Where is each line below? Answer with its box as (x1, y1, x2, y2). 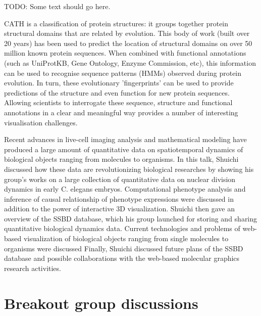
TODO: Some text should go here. (4, 1, 111, 11)
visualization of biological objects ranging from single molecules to (23, 233, 229, 244)
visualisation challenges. (4, 117, 78, 127)
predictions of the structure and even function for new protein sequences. (4, 87, 230, 98)
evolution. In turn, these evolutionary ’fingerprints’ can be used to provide (4, 77, 234, 88)
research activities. (4, 262, 61, 273)
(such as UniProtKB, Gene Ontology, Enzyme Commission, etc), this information (4, 57, 256, 68)
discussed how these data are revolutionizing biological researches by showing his (4, 163, 254, 174)
